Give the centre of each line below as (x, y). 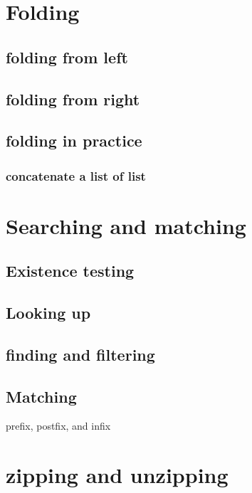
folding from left (67, 57)
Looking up (48, 313)
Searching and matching (126, 225)
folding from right (73, 99)
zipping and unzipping (117, 475)
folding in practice (74, 141)
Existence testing (70, 271)
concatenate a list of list (76, 175)
